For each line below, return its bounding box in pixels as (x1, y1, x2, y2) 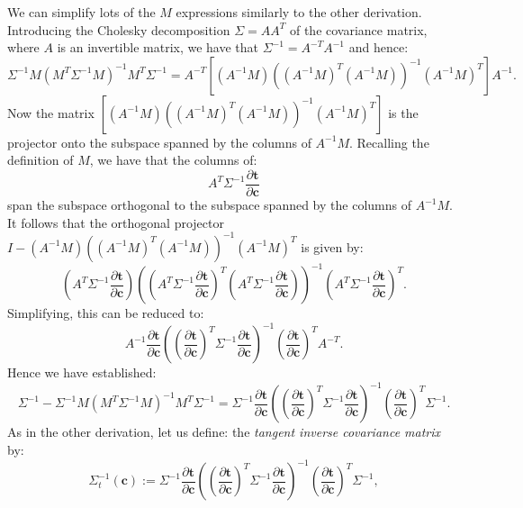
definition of (7, 150, 74, 169)
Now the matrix (7, 103, 95, 122)
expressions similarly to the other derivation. (176, 3, 422, 21)
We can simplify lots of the (7, 3, 156, 21)
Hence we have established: (7, 363, 157, 382)
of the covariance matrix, (289, 20, 428, 39)
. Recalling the (349, 132, 429, 151)
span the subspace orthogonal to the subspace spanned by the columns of (7, 195, 411, 214)
